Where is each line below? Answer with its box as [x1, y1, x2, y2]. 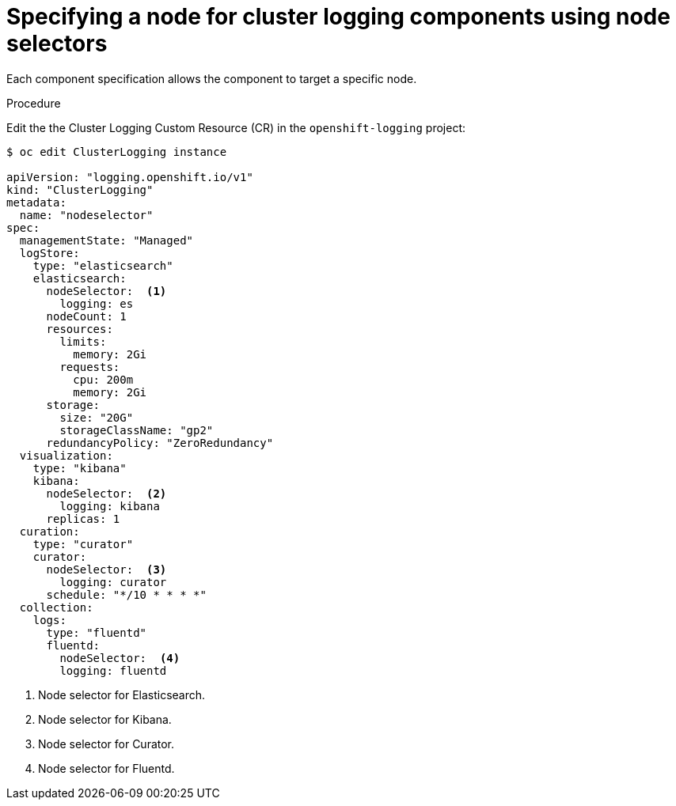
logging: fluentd [59, 664, 167, 677]
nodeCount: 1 [46, 309, 127, 323]
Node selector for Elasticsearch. [38, 687, 206, 702]
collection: [19, 600, 93, 614]
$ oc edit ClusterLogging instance [6, 145, 227, 158]
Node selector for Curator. [38, 736, 175, 751]
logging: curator [59, 575, 167, 588]
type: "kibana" [32, 461, 127, 475]
